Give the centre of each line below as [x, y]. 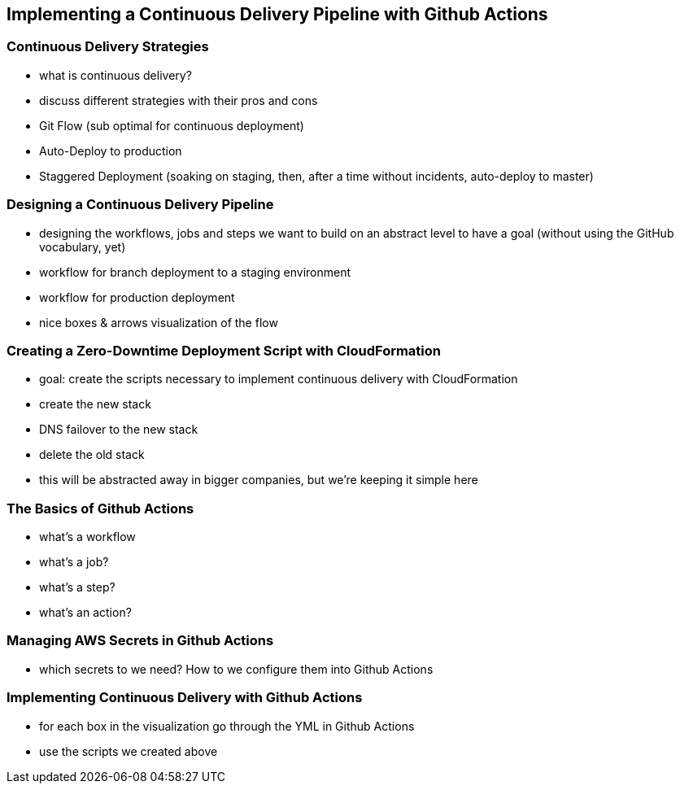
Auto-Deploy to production [111, 151]
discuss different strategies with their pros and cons [179, 100]
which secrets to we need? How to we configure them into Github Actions [236, 669]
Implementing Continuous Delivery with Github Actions [185, 698]
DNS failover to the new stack [119, 430]
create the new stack [95, 404]
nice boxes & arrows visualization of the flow [159, 322]
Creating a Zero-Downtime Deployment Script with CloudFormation [224, 350]
